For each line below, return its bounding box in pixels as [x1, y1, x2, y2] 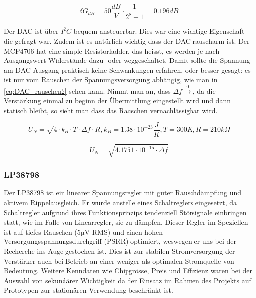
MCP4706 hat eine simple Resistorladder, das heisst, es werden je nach [4, 45, 220, 56]
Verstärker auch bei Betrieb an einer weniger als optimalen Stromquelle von [4, 255, 234, 266]
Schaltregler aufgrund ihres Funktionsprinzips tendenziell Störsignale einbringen [4, 207, 247, 217]
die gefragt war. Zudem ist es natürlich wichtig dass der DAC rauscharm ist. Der [4, 36, 250, 46]
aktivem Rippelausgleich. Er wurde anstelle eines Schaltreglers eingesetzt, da [4, 197, 237, 207]
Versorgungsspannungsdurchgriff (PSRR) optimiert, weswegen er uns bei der [4, 236, 237, 246]
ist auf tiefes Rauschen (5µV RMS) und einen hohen [4, 226, 163, 237]
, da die [192, 85, 216, 96]
